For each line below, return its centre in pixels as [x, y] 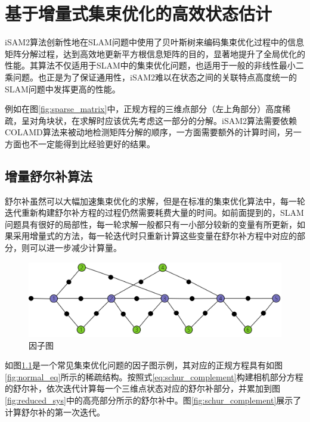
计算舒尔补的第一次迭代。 [55, 412]
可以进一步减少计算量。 [75, 248]
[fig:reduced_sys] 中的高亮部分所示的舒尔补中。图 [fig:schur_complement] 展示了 [153, 400]
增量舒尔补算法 [49, 176]
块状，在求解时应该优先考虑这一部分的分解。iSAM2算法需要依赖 [172, 120]
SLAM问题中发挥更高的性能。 [63, 89]
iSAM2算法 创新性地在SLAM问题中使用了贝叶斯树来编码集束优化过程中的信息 [154, 42]
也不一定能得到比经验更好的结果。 [88, 143]
